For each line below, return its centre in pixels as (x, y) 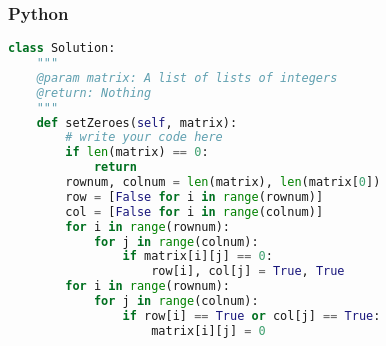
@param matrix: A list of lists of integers (187, 77)
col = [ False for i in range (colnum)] (194, 211)
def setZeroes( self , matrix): (137, 122)
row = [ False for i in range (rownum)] (194, 196)
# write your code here (144, 137)
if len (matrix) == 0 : (137, 152)
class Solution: (62, 48)
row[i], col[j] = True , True (248, 271)
